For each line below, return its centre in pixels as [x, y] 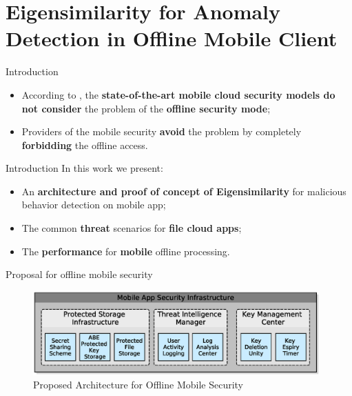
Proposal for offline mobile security [79, 274]
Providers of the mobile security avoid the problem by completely [162, 131]
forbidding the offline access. [85, 145]
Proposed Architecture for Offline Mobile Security [138, 385]
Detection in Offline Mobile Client [172, 38]
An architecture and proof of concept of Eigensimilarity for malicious [184, 191]
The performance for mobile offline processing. [126, 251]
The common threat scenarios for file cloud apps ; [132, 228]
